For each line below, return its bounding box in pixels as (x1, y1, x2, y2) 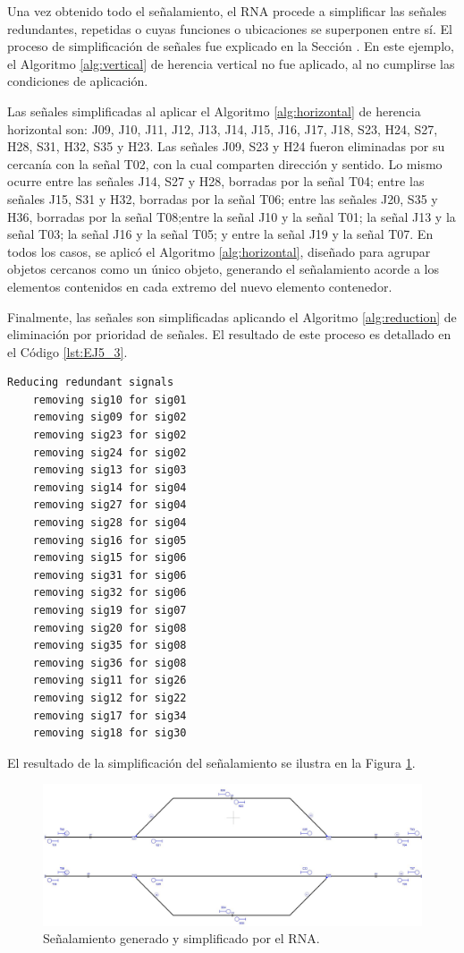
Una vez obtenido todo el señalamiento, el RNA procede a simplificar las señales (7, 2, 447, 20)
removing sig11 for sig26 (32, 674, 187, 687)
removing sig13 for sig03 (32, 464, 187, 477)
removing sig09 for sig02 (32, 411, 187, 424)
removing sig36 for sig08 (32, 656, 187, 669)
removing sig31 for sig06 (32, 568, 187, 582)
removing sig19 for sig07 (32, 604, 187, 617)
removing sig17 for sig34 (32, 709, 187, 722)
